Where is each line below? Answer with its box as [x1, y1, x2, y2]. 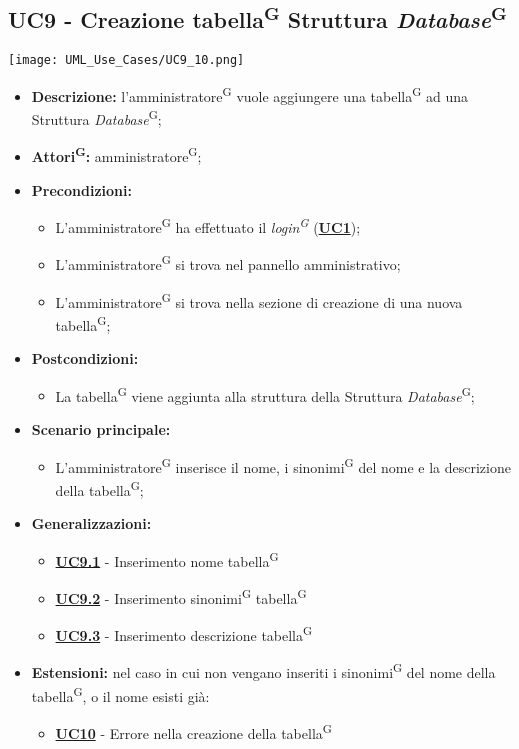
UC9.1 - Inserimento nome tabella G [55, 547, 279, 571]
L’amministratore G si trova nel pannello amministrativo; [55, 251, 401, 275]
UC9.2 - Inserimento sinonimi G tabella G [55, 584, 307, 608]
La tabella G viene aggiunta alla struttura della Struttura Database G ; [55, 382, 475, 406]
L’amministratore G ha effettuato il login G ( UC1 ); [55, 214, 361, 237]
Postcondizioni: [31, 348, 139, 369]
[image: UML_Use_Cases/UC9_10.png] [8, 53, 245, 68]
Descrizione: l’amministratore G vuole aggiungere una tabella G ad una [31, 82, 469, 106]
